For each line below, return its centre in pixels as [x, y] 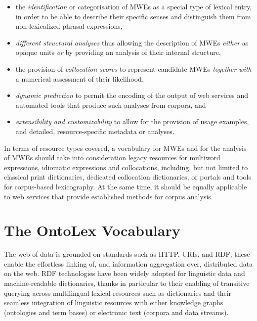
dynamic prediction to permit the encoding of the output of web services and [132, 95]
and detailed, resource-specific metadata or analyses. [95, 131]
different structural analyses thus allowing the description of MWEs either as [132, 42]
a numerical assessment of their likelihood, [80, 78]
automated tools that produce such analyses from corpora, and [111, 105]
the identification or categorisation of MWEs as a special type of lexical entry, [134, 6]
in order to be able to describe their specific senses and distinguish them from [133, 16]
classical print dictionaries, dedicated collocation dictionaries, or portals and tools [128, 177]
